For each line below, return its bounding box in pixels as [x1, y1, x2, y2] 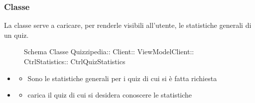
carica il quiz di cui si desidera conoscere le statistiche [27, 90, 192, 100]
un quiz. [4, 29, 29, 40]
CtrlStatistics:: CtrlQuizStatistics [24, 56, 126, 66]
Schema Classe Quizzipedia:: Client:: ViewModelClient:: [24, 46, 194, 57]
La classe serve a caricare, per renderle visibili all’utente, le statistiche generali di [4, 20, 252, 30]
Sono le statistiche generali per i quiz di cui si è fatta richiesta [27, 73, 217, 83]
